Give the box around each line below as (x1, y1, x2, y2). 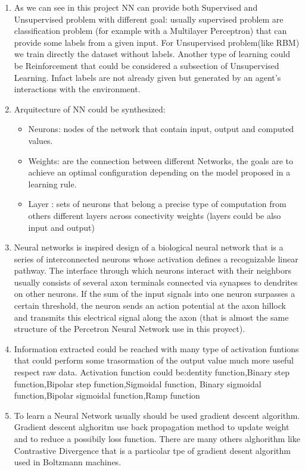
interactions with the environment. (14, 83, 141, 95)
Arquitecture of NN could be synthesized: (14, 102, 166, 115)
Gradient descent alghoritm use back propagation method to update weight (14, 421, 290, 433)
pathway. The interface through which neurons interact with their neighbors (14, 264, 291, 277)
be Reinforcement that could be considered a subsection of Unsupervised (14, 59, 279, 71)
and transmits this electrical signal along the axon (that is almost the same (14, 311, 289, 323)
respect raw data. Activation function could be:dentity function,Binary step (14, 366, 290, 378)
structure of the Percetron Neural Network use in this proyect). (14, 322, 245, 335)
